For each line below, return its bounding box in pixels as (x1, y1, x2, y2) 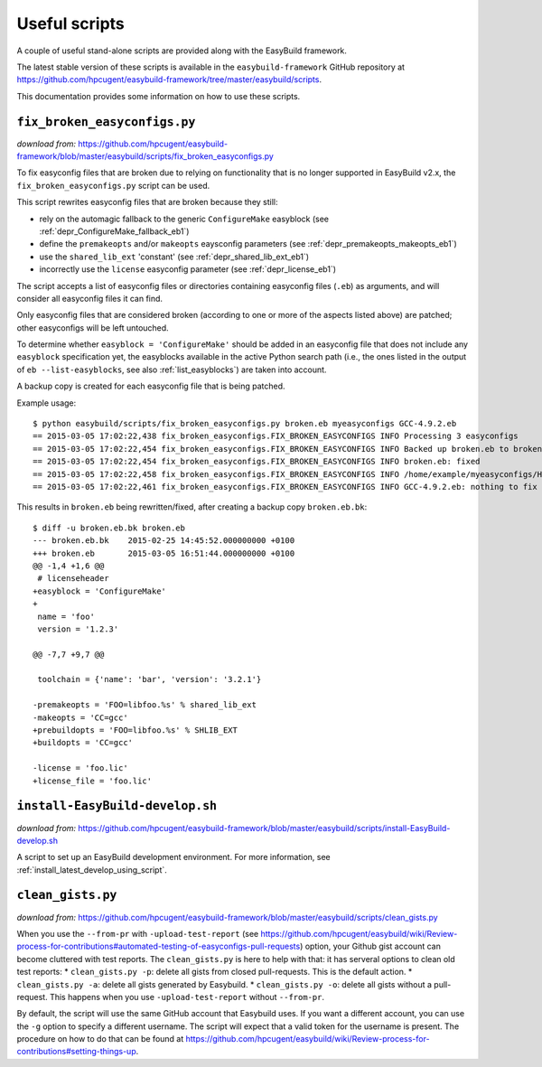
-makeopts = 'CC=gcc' (33, 712, 128, 723)
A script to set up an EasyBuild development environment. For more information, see (16, 852, 332, 863)
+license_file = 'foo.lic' (33, 775, 153, 786)
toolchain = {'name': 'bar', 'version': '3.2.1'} (37, 674, 262, 685)
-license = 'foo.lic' (33, 763, 128, 773)
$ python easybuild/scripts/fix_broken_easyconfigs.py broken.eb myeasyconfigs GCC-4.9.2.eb (33, 418, 457, 429)
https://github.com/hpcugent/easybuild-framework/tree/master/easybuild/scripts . (16, 74, 322, 85)
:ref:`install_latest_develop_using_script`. (16, 864, 167, 875)
